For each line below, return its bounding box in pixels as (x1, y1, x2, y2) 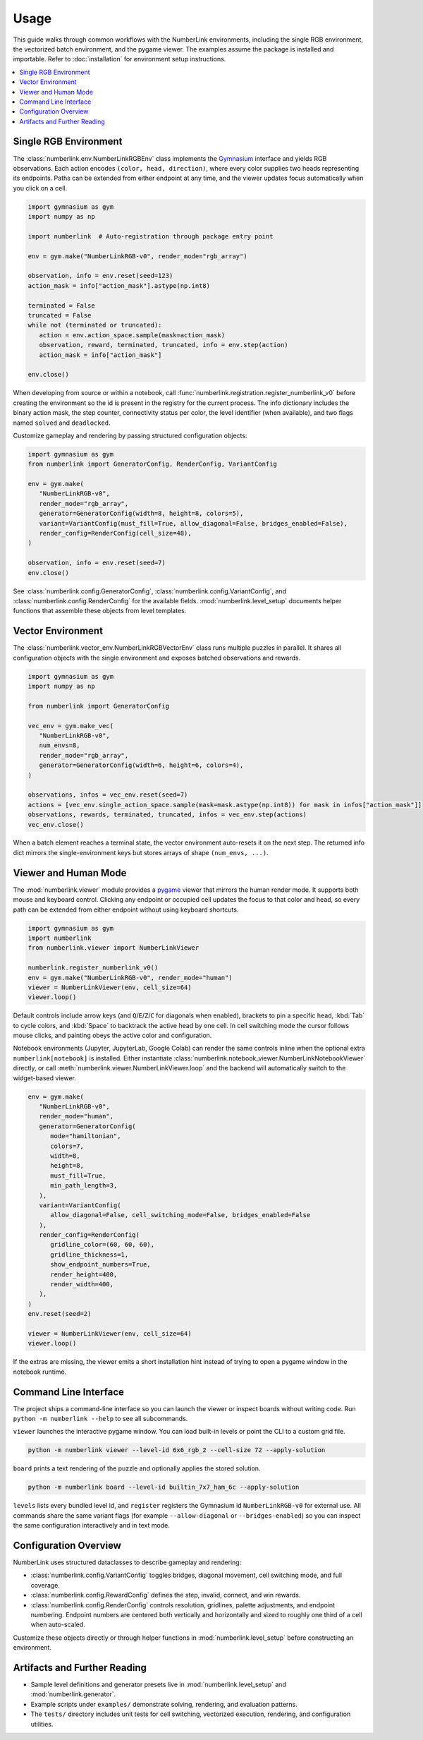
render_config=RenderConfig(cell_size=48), (39, 529, 192, 538)
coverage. (30, 1581, 60, 1589)
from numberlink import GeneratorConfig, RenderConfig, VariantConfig (27, 460, 278, 469)
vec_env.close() (27, 821, 85, 828)
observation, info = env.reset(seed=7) (27, 559, 166, 567)
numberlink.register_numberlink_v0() (27, 964, 159, 972)
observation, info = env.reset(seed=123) (27, 272, 173, 280)
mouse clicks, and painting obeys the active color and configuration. (13, 1031, 212, 1040)
